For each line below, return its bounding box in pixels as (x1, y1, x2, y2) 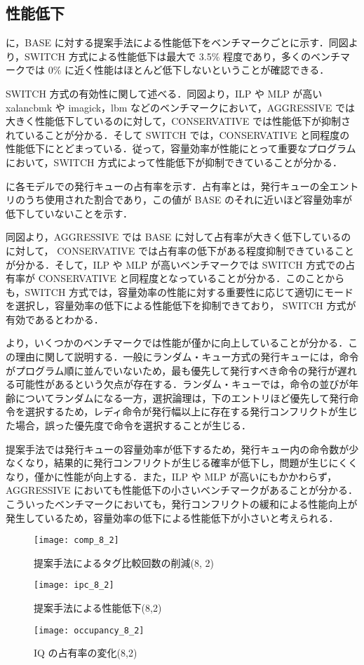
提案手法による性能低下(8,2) (34, 600, 162, 615)
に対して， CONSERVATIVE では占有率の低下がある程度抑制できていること (6, 243, 354, 257)
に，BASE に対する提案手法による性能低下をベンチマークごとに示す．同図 (6, 35, 349, 50)
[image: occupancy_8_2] (34, 625, 144, 636)
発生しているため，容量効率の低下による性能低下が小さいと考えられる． (6, 510, 339, 525)
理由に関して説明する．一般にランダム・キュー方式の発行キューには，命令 (15, 349, 359, 364)
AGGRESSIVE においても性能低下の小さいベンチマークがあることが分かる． (6, 483, 358, 497)
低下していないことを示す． (6, 206, 133, 220)
